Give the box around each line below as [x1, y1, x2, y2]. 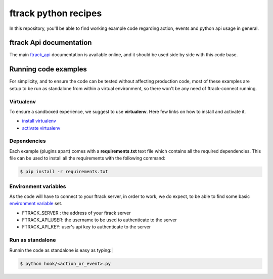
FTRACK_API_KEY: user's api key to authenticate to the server [22, 224, 151, 230]
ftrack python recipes [9, 8, 102, 19]
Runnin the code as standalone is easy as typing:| [9, 247, 113, 253]
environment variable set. [9, 201, 63, 207]
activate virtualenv [22, 125, 61, 131]
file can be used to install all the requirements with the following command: [9, 155, 165, 162]
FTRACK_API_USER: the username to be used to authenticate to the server [22, 217, 177, 223]
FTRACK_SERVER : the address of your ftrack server [22, 210, 131, 216]
